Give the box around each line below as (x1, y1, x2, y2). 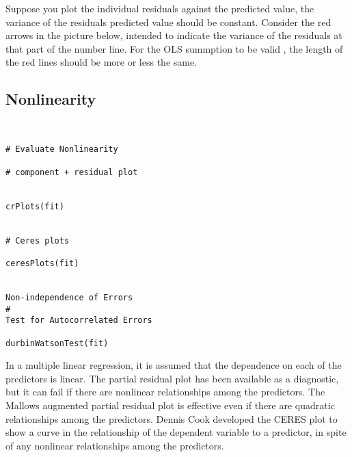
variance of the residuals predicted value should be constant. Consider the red (5, 14, 331, 29)
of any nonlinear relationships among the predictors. (5, 438, 224, 452)
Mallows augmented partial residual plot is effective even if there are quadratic (5, 398, 335, 413)
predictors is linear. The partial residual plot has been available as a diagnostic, (5, 371, 339, 385)
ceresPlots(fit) (5, 259, 79, 269)
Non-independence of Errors (5, 293, 133, 303)
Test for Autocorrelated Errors (5, 315, 152, 326)
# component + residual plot (5, 167, 138, 177)
